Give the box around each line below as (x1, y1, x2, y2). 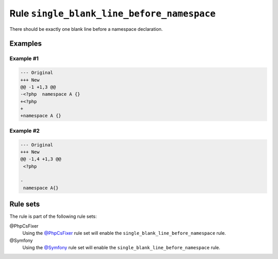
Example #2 (9, 127, 40, 134)
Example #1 (9, 55, 39, 62)
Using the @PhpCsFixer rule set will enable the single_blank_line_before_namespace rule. (22, 230, 226, 236)
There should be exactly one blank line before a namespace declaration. (9, 26, 163, 32)
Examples (9, 39, 42, 48)
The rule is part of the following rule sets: (9, 213, 97, 219)
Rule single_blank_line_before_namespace (9, 8, 216, 19)
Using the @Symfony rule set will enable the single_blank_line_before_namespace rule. (22, 245, 221, 250)
